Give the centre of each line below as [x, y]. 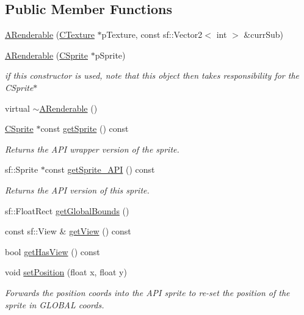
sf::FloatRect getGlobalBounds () [67, 210]
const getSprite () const [85, 129]
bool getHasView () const [52, 251]
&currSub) [264, 34]
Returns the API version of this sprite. [77, 190]
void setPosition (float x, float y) [66, 272]
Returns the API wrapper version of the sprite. [92, 149]
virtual [17, 108]
